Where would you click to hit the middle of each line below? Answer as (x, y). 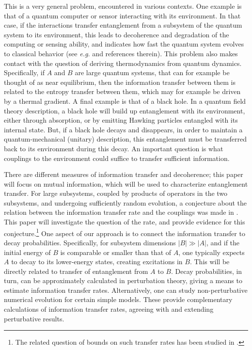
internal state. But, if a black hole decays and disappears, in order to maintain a (123, 129)
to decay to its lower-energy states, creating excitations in (97, 262)
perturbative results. (34, 318)
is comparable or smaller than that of (116, 252)
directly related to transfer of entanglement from (76, 271)
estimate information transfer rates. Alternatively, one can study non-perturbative (126, 290)
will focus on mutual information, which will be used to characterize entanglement (126, 183)
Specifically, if (24, 72)
